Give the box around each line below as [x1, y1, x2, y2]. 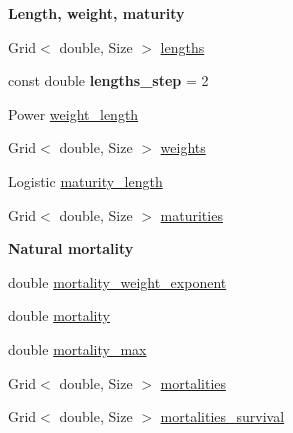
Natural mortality [8, 238, 134, 259]
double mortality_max [8, 338, 147, 359]
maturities [160, 204, 223, 225]
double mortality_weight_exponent [8, 271, 227, 292]
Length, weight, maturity [8, 3, 185, 23]
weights [160, 137, 206, 158]
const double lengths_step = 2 [8, 70, 209, 91]
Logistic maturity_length [8, 170, 163, 191]
